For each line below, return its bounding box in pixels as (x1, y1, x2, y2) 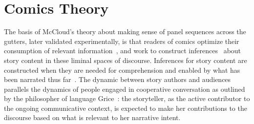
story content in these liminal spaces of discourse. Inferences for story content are (4, 55, 247, 65)
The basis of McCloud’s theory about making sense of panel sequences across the (4, 26, 246, 37)
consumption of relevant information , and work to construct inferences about (4, 45, 241, 56)
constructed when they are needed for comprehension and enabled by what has (4, 64, 240, 75)
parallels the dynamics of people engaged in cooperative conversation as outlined (4, 83, 245, 94)
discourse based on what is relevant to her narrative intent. (4, 112, 181, 123)
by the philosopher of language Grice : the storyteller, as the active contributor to (4, 93, 250, 103)
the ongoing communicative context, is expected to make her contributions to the (4, 103, 247, 113)
